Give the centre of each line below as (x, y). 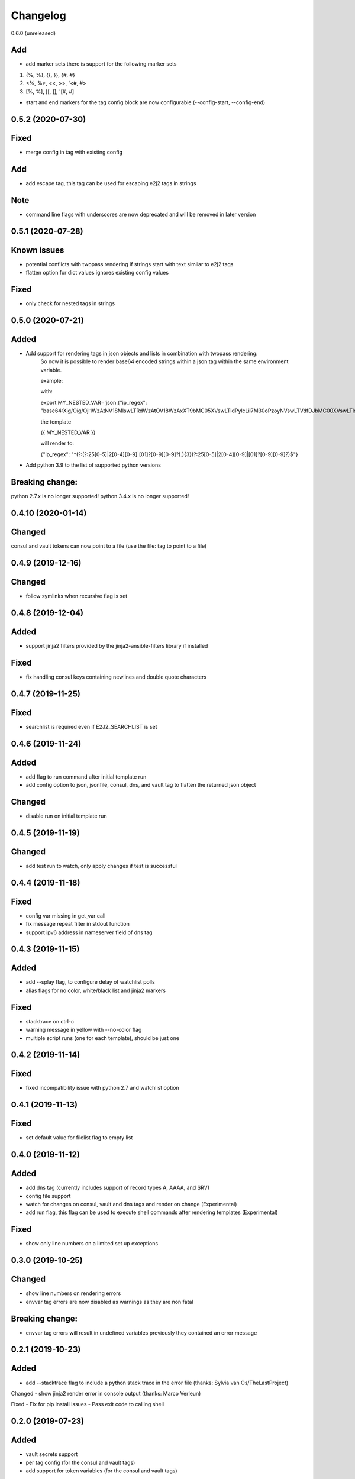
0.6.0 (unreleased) (33, 33)
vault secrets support (52, 1454)
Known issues (38, 250)
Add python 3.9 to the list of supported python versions (93, 465)
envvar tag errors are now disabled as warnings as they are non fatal (109, 1302)
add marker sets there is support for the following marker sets (101, 64)
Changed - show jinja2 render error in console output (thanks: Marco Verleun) (106, 1393)
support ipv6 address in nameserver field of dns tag (89, 932)
